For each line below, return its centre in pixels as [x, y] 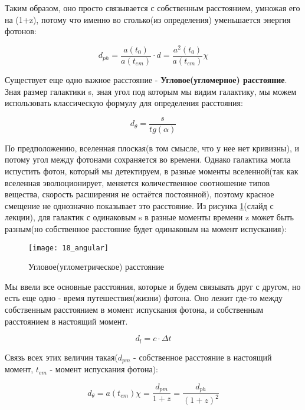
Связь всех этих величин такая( [61, 357]
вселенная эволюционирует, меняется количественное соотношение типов [137, 182]
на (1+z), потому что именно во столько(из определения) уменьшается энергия [148, 19]
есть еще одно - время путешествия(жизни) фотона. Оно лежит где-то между [144, 298]
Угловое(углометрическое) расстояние [96, 267]
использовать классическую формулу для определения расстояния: [124, 103]
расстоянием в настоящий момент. [66, 321]
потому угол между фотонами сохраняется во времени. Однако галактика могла [148, 159]
